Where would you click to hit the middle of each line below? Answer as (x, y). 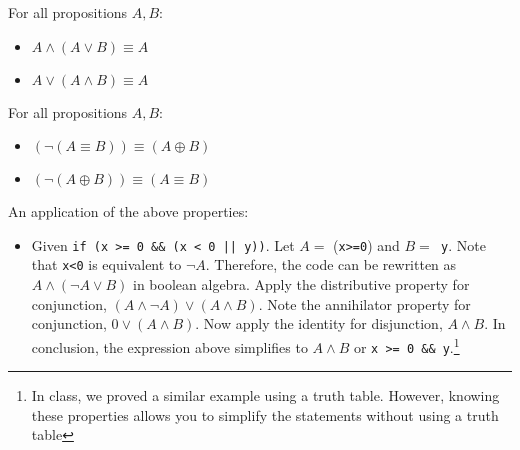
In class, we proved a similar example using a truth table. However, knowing (265, 395)
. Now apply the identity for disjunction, (319, 323)
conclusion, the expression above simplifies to (169, 346)
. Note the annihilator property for (364, 303)
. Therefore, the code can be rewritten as (331, 264)
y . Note (463, 244)
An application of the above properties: (128, 211)
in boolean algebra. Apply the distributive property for (301, 284)
